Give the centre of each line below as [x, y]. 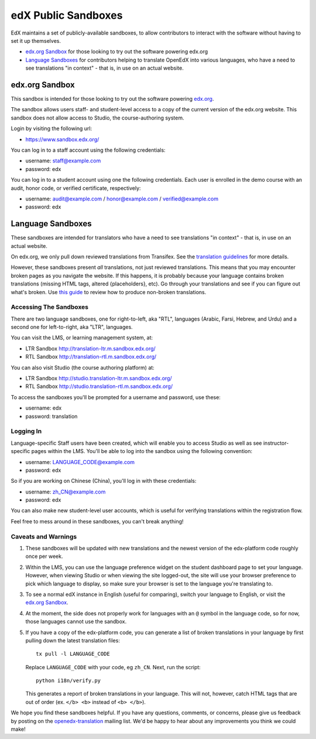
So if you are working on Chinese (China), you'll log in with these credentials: [104, 481]
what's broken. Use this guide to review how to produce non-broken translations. [109, 292]
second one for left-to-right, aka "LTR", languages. [72, 327]
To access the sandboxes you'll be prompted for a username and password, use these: [116, 397]
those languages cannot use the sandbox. [76, 622]
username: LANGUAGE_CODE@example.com [80, 462]
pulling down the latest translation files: [73, 640]
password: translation [51, 416]
